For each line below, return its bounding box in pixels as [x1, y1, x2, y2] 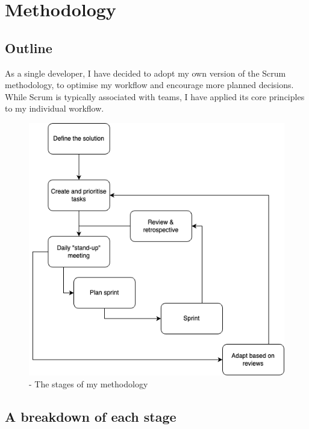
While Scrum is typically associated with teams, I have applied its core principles [5, 90, 305, 103]
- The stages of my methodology [29, 377, 148, 390]
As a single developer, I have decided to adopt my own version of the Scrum [5, 66, 286, 79]
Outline [5, 38, 52, 57]
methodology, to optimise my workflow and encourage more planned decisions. [5, 78, 294, 91]
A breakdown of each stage [5, 407, 176, 425]
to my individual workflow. [5, 102, 104, 115]
